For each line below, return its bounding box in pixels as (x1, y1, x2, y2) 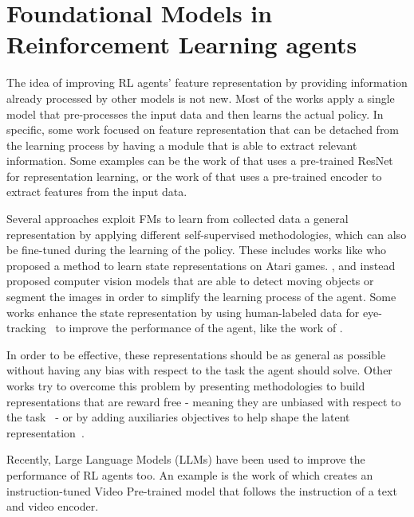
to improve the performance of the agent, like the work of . (55, 319, 343, 336)
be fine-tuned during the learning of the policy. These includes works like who (6, 241, 386, 258)
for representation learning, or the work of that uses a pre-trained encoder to (6, 167, 382, 184)
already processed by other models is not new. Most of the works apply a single (6, 89, 395, 106)
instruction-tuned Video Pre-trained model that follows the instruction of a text (6, 482, 397, 499)
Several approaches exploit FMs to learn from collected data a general (6, 210, 349, 227)
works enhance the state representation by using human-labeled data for (6, 304, 360, 320)
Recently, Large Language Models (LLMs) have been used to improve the (6, 451, 365, 468)
